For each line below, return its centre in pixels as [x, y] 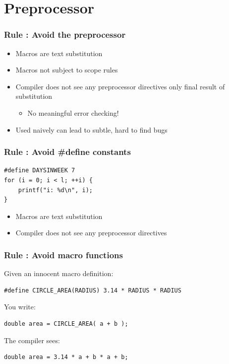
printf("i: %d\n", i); [55, 190]
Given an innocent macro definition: [59, 273]
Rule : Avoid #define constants [67, 152]
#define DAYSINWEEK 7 [40, 171]
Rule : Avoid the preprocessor [65, 35]
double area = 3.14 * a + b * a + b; [66, 357]
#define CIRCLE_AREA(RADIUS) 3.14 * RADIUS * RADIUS [93, 290]
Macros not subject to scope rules [67, 70]
